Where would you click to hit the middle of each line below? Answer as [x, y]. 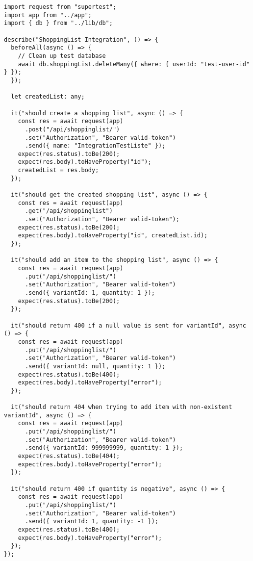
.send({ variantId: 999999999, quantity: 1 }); [104, 448]
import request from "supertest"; [60, 7]
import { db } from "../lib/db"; [58, 23]
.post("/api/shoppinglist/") [72, 129]
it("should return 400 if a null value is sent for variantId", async [128, 325]
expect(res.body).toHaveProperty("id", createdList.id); [113, 236]
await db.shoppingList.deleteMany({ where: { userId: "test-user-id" [134, 64]
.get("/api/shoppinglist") [69, 211]
